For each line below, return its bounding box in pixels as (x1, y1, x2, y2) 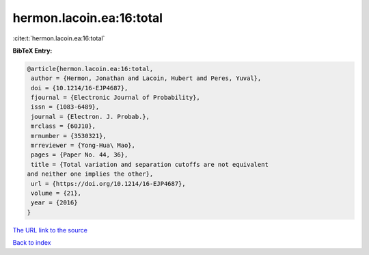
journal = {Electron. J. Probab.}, (31, 113, 150, 120)
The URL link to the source (12, 226, 88, 234)
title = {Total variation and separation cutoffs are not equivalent (31, 161, 269, 168)
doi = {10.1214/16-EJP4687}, (31, 84, 128, 92)
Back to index (12, 239, 51, 247)
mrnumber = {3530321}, (31, 132, 107, 139)
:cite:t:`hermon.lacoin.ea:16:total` (12, 34, 105, 42)
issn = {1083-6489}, (31, 103, 100, 111)
